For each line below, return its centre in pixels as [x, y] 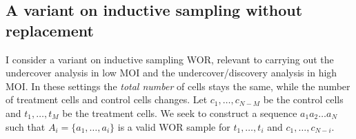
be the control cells [303, 99]
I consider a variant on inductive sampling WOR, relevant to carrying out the [170, 59]
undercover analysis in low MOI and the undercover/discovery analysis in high [171, 73]
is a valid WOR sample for [174, 126]
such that [26, 126]
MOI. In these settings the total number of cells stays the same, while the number [178, 86]
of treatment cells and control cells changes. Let [107, 99]
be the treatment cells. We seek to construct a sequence [180, 113]
